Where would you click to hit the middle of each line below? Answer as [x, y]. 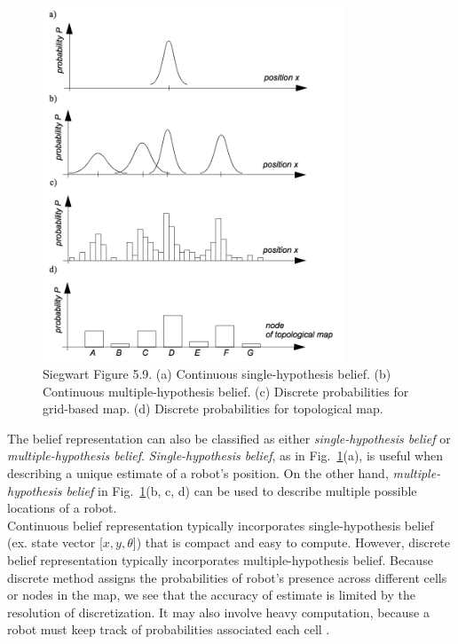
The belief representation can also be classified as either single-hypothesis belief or [229, 438]
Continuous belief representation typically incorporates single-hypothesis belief [221, 525]
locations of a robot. [62, 508]
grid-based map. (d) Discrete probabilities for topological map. [213, 408]
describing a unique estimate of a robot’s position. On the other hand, [198, 473]
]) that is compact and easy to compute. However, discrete [292, 542]
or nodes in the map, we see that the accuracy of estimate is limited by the [211, 595]
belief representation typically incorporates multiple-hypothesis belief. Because [220, 559]
